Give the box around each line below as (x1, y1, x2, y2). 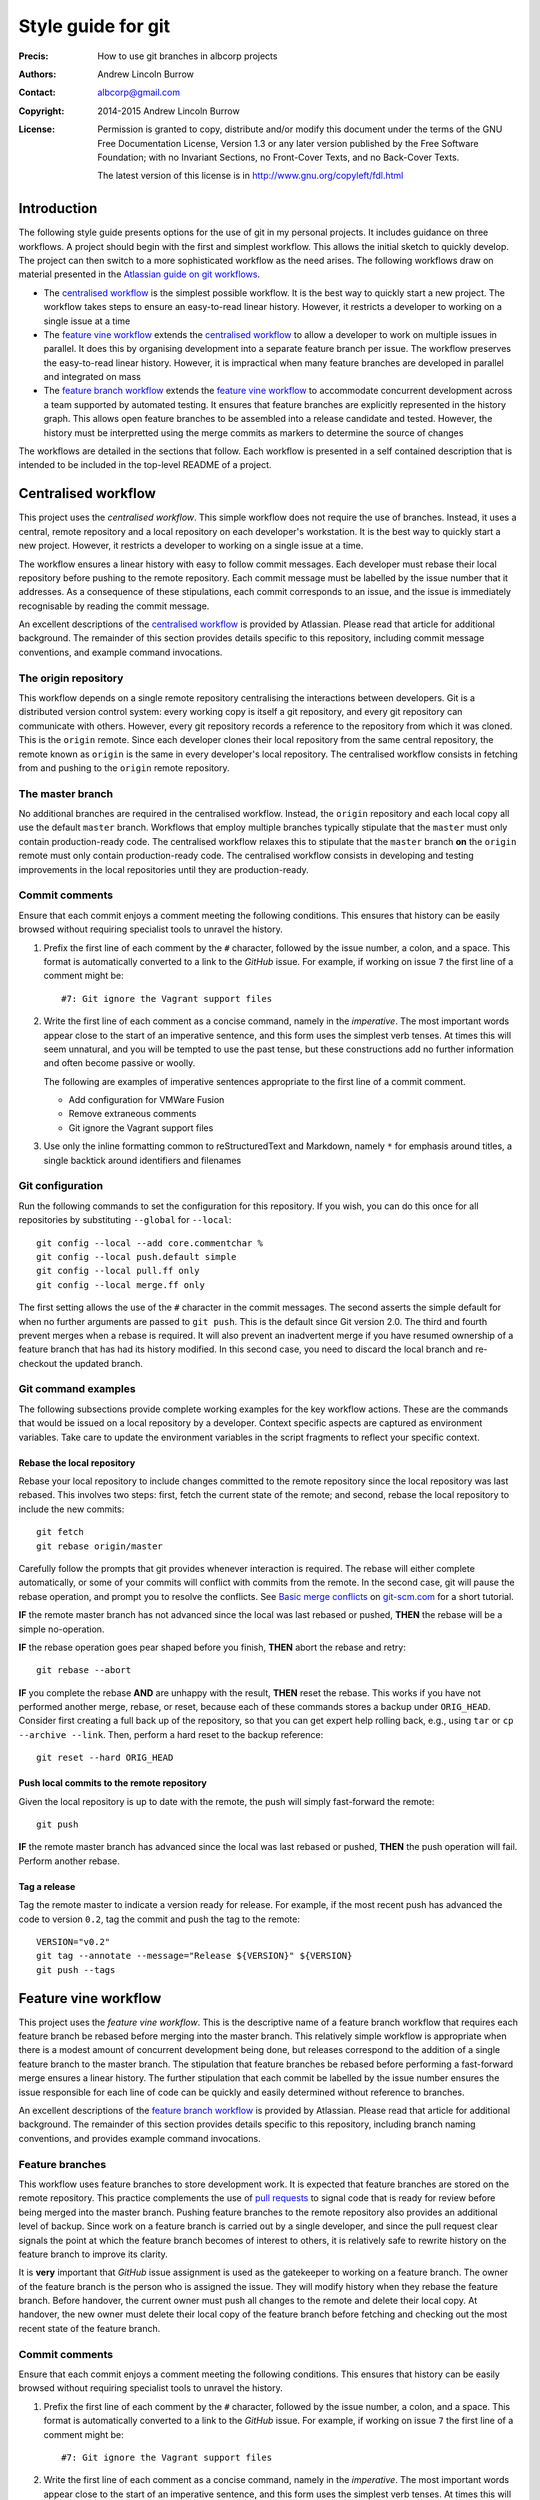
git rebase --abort (36, 1665, 132, 1676)
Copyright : (18, 105, 65, 117)
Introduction (18, 200, 98, 217)
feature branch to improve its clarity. (18, 2248, 169, 2260)
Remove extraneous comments (68, 1108, 197, 1120)
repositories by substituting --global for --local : (18, 1214, 232, 1226)
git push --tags (36, 1964, 116, 1975)
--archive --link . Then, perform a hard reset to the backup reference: (18, 1728, 324, 1740)
